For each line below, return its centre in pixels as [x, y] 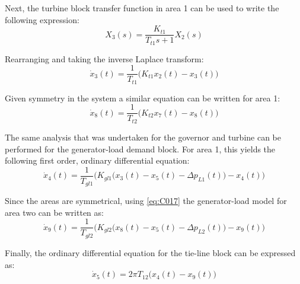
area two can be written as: [54, 212]
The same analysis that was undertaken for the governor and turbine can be [143, 137]
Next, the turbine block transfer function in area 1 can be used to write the [142, 8]
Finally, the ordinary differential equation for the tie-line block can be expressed [150, 252]
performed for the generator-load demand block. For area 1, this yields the [140, 149]
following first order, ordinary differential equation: [97, 160]
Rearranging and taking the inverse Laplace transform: [104, 58]
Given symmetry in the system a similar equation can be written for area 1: [143, 98]
